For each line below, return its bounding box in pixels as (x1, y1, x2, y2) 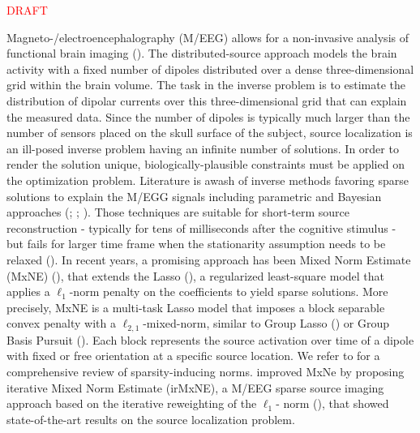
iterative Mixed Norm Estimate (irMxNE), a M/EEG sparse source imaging (6, 379, 384, 396)
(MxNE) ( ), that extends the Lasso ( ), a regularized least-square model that (6, 267, 384, 284)
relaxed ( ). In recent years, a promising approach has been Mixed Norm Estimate (6, 251, 411, 268)
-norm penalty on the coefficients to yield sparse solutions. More (69, 283, 388, 300)
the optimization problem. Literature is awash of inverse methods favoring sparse (6, 171, 409, 188)
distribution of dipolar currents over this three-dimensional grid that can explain (6, 92, 407, 109)
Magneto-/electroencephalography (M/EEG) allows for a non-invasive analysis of (6, 28, 409, 45)
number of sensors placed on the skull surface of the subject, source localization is (6, 124, 413, 141)
